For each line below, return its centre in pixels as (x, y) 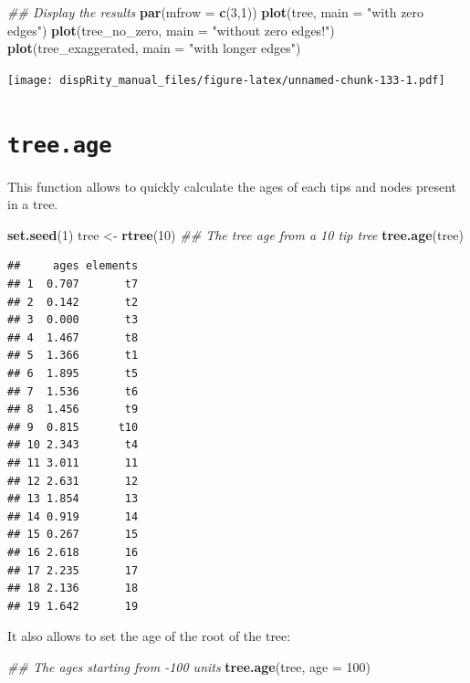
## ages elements (73, 266)
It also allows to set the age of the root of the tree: (149, 636)
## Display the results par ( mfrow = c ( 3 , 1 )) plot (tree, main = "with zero (216, 12)
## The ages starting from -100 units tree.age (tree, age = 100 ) (189, 666)
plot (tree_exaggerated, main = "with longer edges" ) (154, 48)
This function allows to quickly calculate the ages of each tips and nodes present (232, 186)
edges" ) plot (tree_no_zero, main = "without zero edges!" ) (171, 30)
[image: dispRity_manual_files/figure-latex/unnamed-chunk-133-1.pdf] (226, 80)
